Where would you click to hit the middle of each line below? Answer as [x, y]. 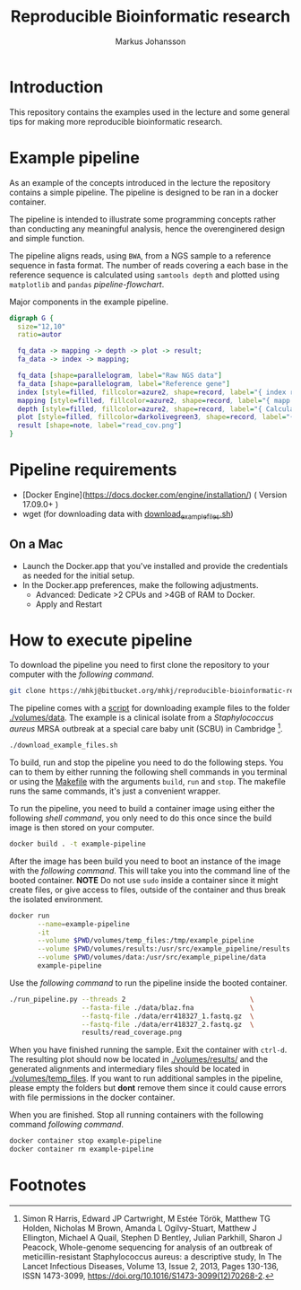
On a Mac [36, 544]
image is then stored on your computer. [82, 827]
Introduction [56, 87]
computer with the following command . [82, 674]
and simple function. [47, 238]
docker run [30, 916]
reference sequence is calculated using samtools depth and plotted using [145, 275]
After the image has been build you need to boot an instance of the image [145, 861]
